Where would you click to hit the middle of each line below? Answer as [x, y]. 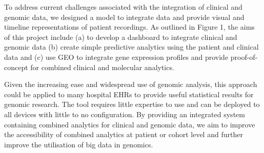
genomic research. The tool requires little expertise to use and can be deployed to [132, 104]
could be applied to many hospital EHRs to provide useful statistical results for [129, 94]
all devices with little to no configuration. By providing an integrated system [125, 114]
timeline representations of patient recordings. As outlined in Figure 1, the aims [129, 27]
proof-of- [244, 57]
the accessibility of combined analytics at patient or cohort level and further [124, 134]
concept [16, 67]
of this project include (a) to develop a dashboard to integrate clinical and [121, 37]
